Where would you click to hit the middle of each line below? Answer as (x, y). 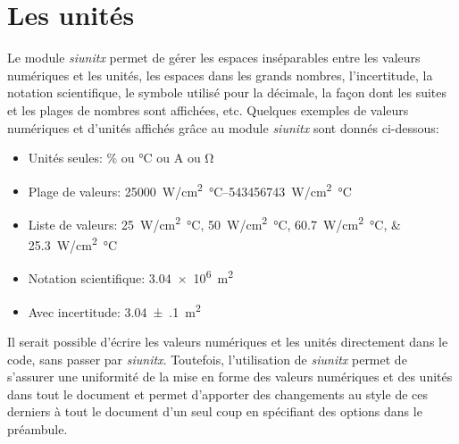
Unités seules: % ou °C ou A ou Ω (121, 158)
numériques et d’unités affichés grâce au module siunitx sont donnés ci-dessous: (223, 127)
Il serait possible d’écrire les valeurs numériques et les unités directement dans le (228, 341)
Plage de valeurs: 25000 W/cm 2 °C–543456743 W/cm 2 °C (190, 189)
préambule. (38, 428)
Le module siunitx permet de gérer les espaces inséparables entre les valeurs (214, 58)
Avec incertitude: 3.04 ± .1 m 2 (114, 310)
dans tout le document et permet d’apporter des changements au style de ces (218, 394)
